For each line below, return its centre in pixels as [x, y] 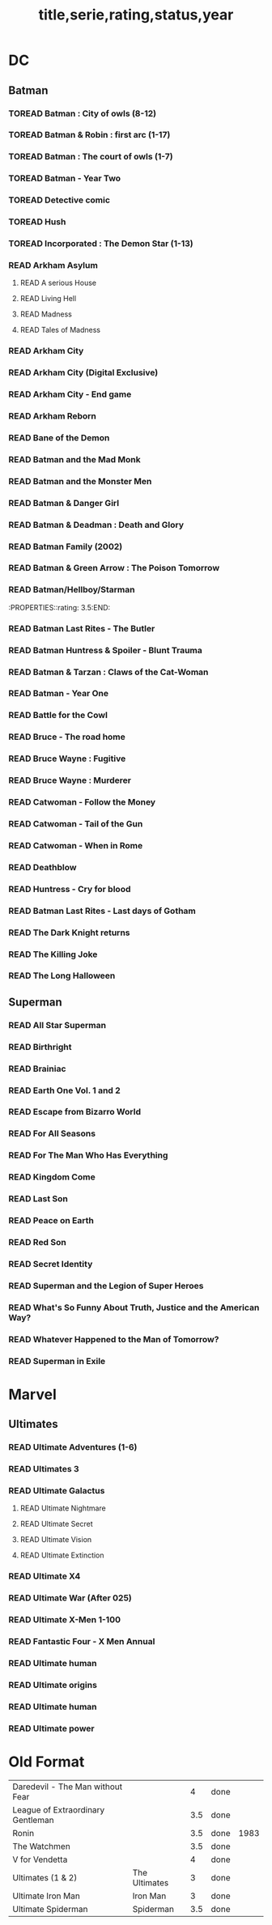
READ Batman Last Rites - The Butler [82, 628]
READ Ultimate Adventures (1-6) [73, 1447]
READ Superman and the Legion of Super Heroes [106, 1285]
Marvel [32, 1394]
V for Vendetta [40, 1859]
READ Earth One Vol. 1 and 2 [65, 1090]
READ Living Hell [48, 299]
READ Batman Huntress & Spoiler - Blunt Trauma [105, 650]
